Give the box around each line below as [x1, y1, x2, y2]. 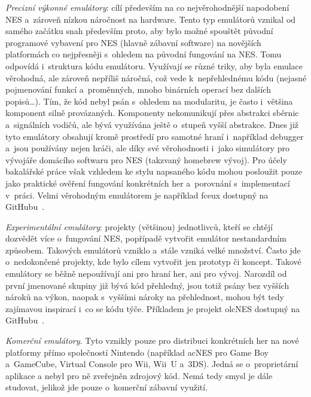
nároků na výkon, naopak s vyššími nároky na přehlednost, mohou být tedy [5, 291, 284, 303]
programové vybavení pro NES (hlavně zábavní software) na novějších [5, 36, 261, 48]
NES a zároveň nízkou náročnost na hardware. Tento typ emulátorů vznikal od [5, 13, 296, 25]
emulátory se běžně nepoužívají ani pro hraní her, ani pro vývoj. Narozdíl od [5, 267, 287, 280]
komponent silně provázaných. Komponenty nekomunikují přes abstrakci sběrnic [5, 106, 299, 119]
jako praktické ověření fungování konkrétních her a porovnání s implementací [5, 176, 290, 189]
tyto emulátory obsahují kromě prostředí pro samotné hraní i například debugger [5, 130, 304, 142]
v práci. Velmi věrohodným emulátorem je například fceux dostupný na [5, 188, 269, 201]
